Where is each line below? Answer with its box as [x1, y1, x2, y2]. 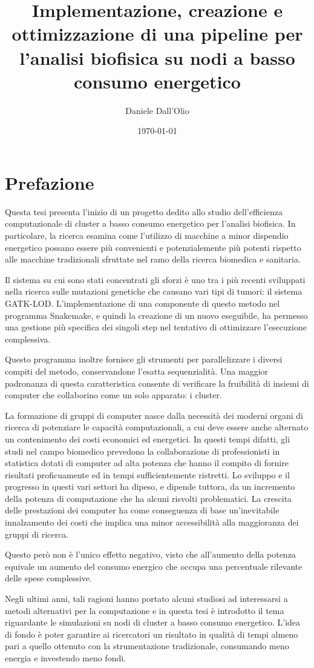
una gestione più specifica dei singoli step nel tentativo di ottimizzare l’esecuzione [5, 321, 307, 333]
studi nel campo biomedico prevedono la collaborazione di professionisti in [5, 444, 280, 457]
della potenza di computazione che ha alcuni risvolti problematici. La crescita [5, 492, 292, 504]
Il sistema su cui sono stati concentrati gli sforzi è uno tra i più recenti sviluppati [5, 273, 306, 286]
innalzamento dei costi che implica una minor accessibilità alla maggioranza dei [5, 516, 299, 529]
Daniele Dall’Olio [125, 104, 189, 116]
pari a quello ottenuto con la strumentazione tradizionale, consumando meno [5, 640, 289, 652]
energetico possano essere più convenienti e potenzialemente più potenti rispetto [5, 241, 301, 253]
